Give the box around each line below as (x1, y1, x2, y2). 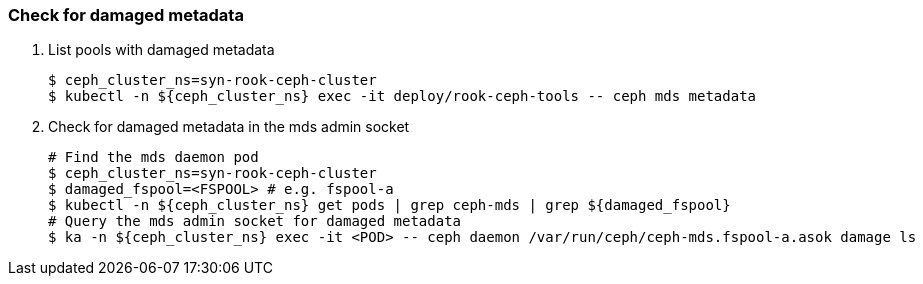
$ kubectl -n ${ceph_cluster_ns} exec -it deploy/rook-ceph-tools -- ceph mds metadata (48, 88, 757, 105)
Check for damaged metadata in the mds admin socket (48, 118, 410, 136)
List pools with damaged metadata (48, 41, 275, 59)
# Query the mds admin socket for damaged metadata (48, 213, 462, 230)
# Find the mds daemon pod (48, 149, 259, 166)
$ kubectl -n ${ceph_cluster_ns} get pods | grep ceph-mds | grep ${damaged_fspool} (48, 197, 731, 214)
